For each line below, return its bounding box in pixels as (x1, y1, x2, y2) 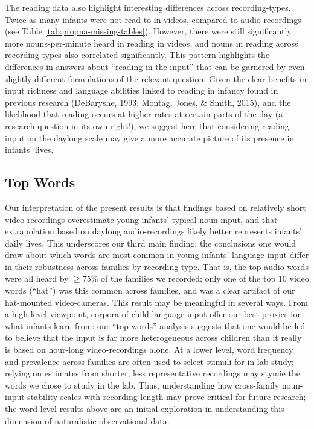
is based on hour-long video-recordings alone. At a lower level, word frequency (5, 343, 293, 356)
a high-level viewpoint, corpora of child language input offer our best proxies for (5, 308, 301, 320)
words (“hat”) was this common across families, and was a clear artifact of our (5, 284, 295, 297)
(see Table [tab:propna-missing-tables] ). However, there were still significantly (5, 25, 292, 37)
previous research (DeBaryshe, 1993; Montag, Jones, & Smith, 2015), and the (5, 95, 291, 108)
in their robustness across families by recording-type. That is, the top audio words (5, 260, 309, 273)
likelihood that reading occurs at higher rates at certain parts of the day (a (5, 108, 283, 120)
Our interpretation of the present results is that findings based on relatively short (5, 201, 306, 213)
